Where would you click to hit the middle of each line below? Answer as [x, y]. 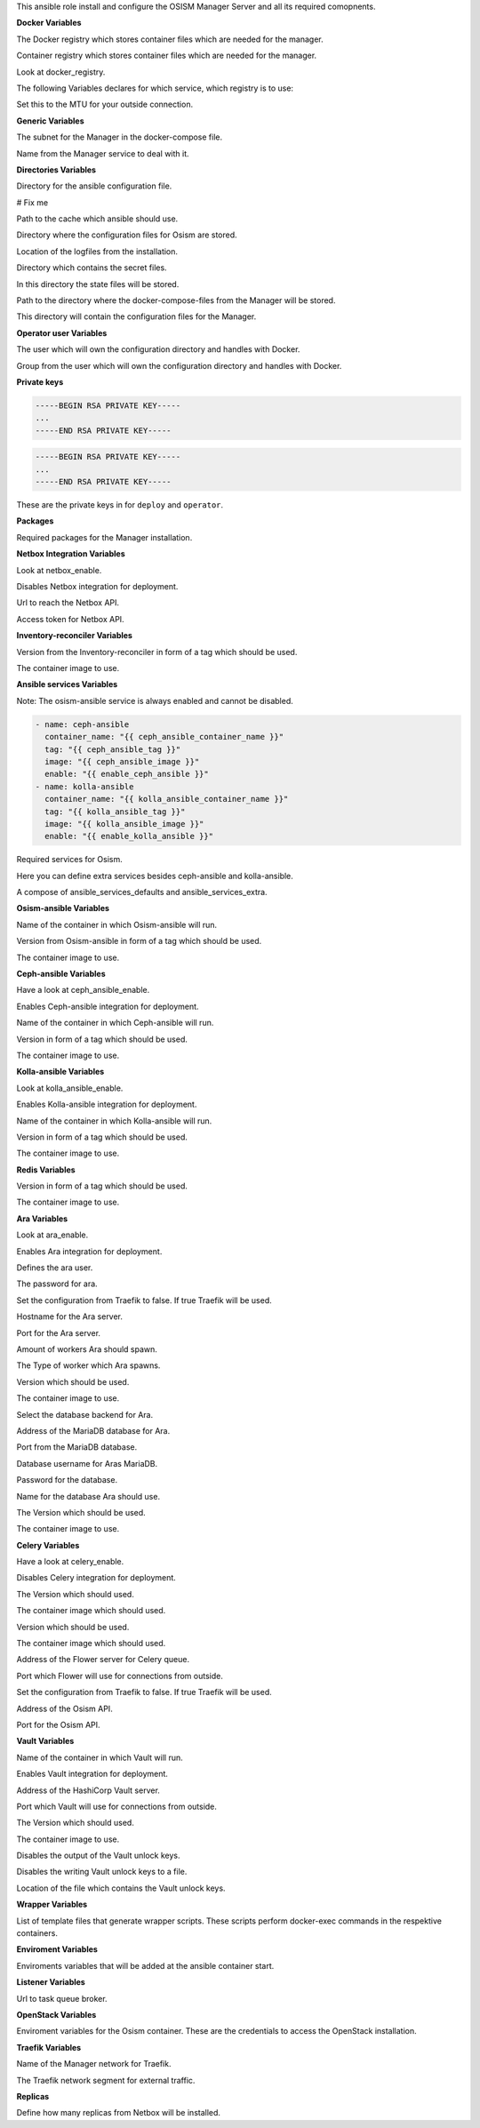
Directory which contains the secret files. [92, 268]
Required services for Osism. [70, 860]
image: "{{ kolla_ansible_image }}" [124, 824]
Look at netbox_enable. [59, 570]
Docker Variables [49, 23]
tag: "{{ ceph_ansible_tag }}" [113, 749]
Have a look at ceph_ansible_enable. [83, 990]
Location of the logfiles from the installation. [97, 251]
